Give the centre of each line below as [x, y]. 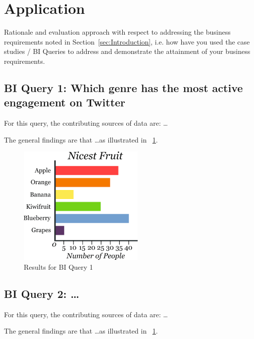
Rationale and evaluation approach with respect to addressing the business [117, 32]
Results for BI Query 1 [58, 266]
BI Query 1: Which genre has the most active [124, 87]
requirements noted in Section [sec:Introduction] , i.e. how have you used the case [127, 41]
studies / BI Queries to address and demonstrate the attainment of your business [127, 51]
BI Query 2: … [42, 293]
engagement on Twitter [65, 102]
